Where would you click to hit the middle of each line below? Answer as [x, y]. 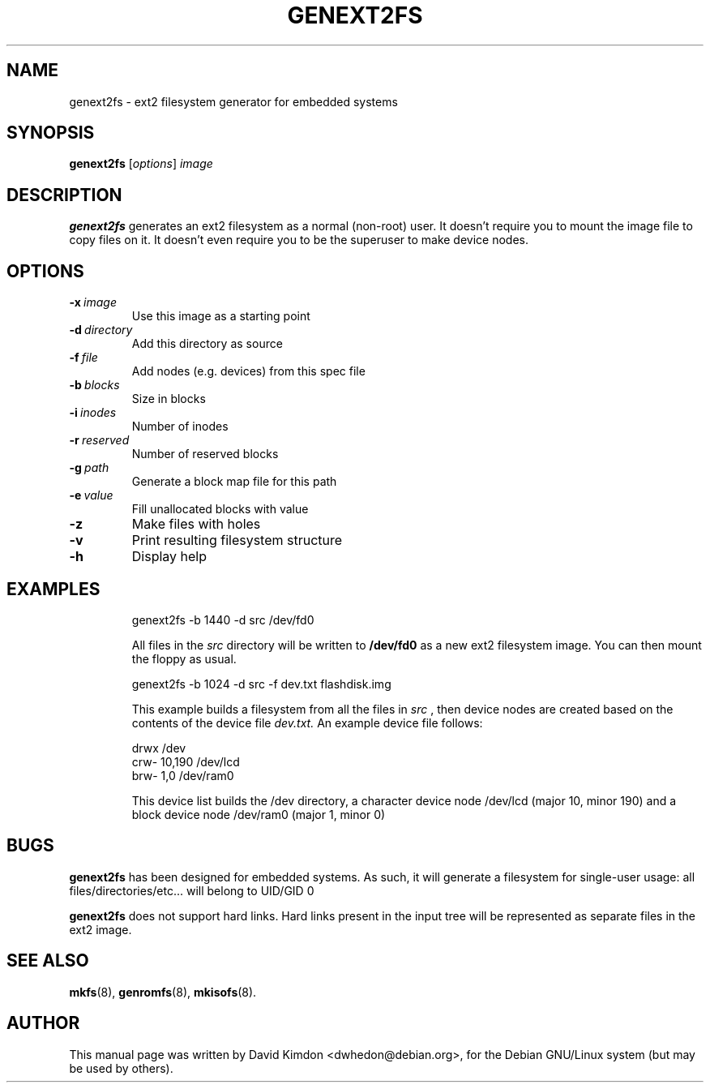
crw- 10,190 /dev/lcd [186, 761]
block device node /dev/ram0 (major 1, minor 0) [259, 814]
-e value [91, 495]
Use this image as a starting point [221, 316]
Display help [169, 557]
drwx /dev [159, 748]
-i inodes [93, 413]
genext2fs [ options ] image [141, 164]
